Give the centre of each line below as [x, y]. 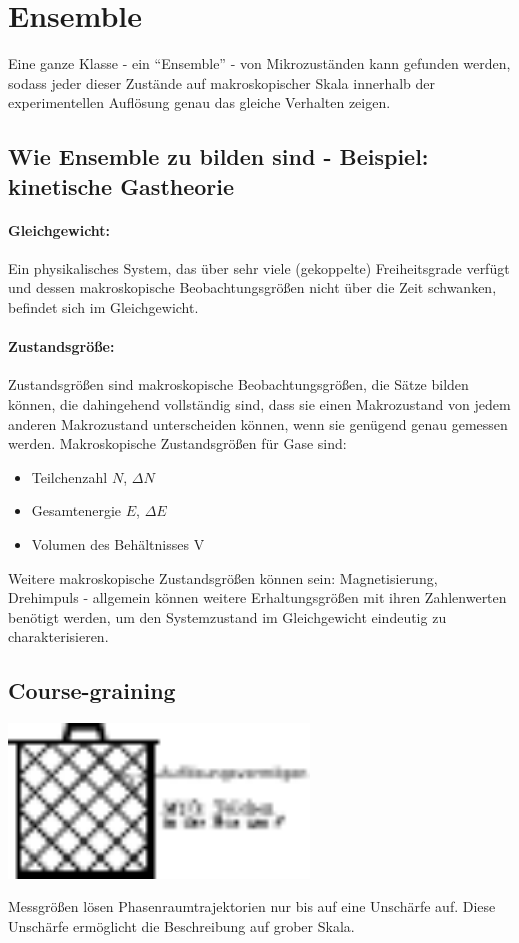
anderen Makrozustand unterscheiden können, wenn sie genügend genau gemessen [258, 423]
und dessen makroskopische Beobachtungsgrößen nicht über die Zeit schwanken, [252, 287]
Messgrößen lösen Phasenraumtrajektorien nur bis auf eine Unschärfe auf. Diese [252, 906]
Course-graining [92, 690]
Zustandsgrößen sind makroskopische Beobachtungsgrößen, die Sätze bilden [238, 384]
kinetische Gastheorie [121, 185]
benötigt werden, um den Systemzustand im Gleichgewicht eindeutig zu [227, 616]
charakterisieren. [58, 636]
